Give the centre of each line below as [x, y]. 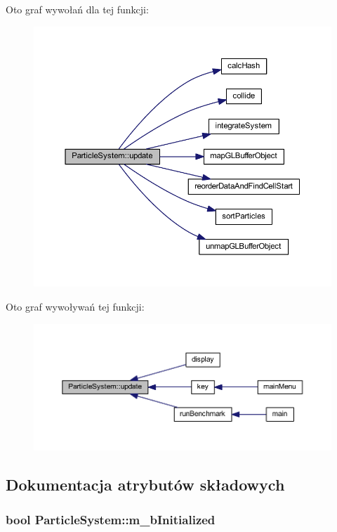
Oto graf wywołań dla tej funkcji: [77, 9]
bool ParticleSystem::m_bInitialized [111, 519]
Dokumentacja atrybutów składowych [145, 485]
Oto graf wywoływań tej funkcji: [75, 307]
